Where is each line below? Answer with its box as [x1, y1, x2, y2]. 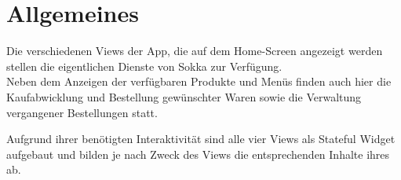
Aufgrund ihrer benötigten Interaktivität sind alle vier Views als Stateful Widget [6, 130, 396, 147]
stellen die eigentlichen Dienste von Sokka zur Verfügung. [6, 57, 283, 74]
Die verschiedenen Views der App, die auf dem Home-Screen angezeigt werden [6, 42, 383, 59]
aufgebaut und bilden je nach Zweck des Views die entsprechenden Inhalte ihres [6, 145, 390, 162]
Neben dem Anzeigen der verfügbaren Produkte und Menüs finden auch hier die [6, 73, 392, 90]
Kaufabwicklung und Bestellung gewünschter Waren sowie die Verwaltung [6, 88, 362, 105]
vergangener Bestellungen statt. [6, 104, 158, 120]
